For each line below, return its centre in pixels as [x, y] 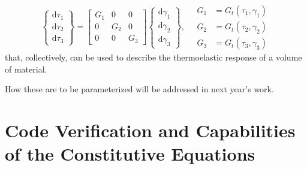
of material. [26, 69]
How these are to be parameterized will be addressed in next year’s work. [139, 89]
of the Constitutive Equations [130, 154]
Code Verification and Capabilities [150, 130]
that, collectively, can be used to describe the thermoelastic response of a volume [153, 57]
